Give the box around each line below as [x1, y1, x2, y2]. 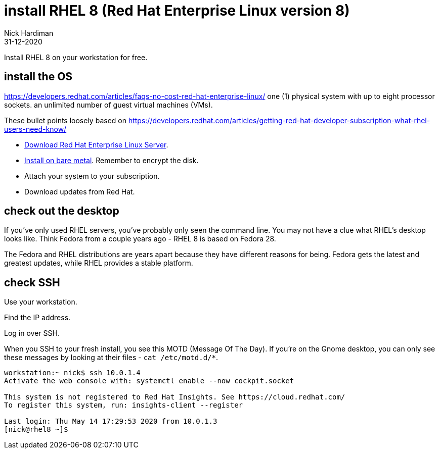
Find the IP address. [4, 313, 71, 322]
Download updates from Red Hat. [24, 187, 135, 196]
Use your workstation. [4, 297, 77, 307]
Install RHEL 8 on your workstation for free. [4, 53, 148, 62]
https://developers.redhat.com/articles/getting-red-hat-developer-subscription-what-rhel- [128, 116, 430, 125]
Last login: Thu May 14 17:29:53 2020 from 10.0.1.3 [4, 417, 217, 426]
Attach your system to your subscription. [24, 171, 160, 180]
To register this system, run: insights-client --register [4, 401, 243, 410]
